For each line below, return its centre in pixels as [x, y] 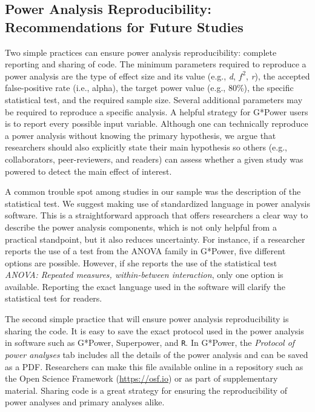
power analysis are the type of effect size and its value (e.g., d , [120, 76]
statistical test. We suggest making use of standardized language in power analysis [157, 203]
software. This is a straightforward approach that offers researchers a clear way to [157, 215]
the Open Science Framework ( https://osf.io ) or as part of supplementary [141, 378]
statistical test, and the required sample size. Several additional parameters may [154, 99]
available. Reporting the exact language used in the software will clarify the [145, 286]
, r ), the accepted [278, 76]
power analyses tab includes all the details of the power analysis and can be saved [157, 354]
